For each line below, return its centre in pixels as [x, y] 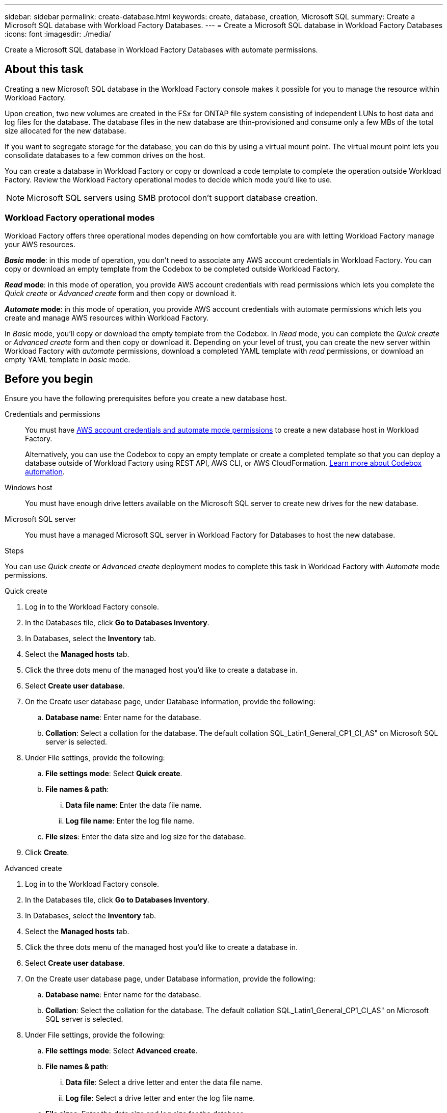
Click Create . [47, 853]
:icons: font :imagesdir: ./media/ [58, 34]
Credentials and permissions [52, 414]
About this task [44, 69]
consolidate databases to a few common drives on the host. [105, 155]
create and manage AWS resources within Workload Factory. [107, 317]
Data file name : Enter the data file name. [134, 805]
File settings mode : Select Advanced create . [122, 1051]
